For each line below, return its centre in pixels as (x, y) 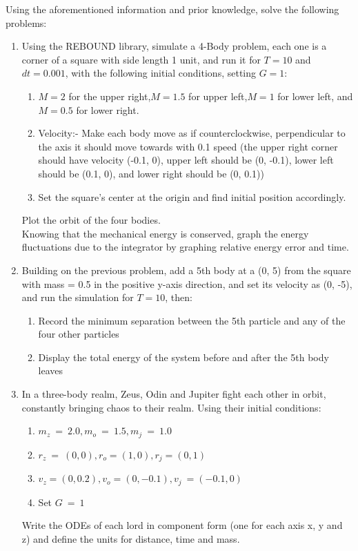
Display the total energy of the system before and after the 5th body (183, 357)
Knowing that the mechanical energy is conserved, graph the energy (165, 233)
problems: (26, 22)
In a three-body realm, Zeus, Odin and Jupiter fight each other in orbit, (174, 394)
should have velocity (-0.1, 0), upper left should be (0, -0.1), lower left (186, 160)
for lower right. (108, 109)
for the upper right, (110, 96)
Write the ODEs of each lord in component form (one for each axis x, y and (182, 525)
